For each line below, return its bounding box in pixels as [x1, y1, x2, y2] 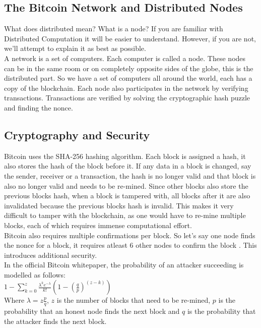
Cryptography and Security [4, 127, 150, 142]
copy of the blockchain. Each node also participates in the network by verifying [4, 82, 248, 93]
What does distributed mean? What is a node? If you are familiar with [4, 23, 223, 34]
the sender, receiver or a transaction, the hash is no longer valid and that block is [4, 170, 256, 181]
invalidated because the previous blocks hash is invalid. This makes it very [4, 200, 234, 210]
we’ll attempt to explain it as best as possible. [4, 43, 146, 53]
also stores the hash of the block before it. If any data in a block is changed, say [4, 160, 251, 171]
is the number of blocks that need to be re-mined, [56, 295, 211, 305]
